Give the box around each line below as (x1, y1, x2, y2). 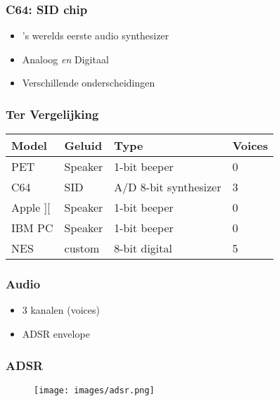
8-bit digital (114, 240, 172, 257)
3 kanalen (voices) (22, 303, 100, 317)
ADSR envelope (22, 326, 90, 341)
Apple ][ (11, 199, 51, 216)
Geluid (64, 137, 103, 154)
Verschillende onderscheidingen (22, 75, 155, 90)
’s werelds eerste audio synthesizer (22, 28, 169, 43)
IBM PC (11, 219, 53, 236)
